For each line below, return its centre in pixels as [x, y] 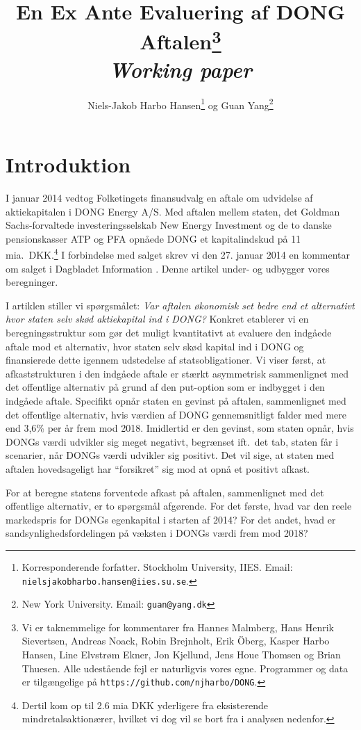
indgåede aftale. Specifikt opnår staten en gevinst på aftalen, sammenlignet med [176, 400]
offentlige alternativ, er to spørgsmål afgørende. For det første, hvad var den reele [179, 506]
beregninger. [32, 282]
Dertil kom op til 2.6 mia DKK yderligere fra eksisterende [145, 705]
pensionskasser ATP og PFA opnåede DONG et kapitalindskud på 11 [153, 238]
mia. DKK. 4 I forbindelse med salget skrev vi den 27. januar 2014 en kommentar [178, 254]
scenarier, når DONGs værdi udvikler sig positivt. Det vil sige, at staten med [170, 455]
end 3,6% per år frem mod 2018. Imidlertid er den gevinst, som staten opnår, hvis [180, 428]
